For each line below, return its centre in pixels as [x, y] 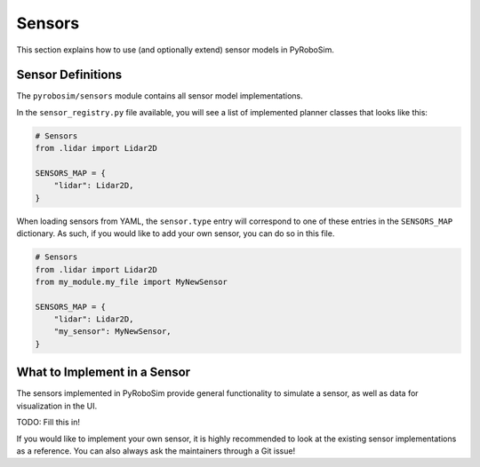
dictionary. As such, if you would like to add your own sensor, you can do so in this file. [176, 233]
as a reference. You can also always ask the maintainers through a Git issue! [156, 451]
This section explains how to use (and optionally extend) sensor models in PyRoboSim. [176, 50]
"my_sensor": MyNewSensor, [113, 332]
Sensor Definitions [69, 75]
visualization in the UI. [57, 406]
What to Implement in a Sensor [104, 372]
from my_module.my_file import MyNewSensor [132, 281]
